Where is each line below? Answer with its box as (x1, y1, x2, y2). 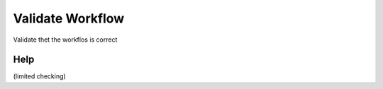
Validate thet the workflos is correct (13, 35, 118, 44)
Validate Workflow (13, 11, 125, 26)
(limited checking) (13, 72, 67, 81)
